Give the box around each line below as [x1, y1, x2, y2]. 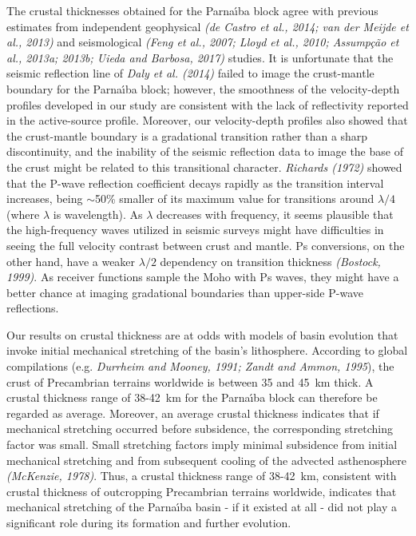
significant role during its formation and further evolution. [6, 514, 291, 530]
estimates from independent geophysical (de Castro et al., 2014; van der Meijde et [6, 18, 409, 34]
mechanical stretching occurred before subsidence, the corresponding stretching [6, 420, 394, 437]
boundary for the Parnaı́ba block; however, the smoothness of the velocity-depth [6, 80, 400, 97]
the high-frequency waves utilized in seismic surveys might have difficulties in [6, 221, 384, 238]
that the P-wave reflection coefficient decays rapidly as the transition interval [6, 174, 384, 191]
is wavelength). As [53, 205, 143, 222]
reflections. [6, 300, 59, 316]
